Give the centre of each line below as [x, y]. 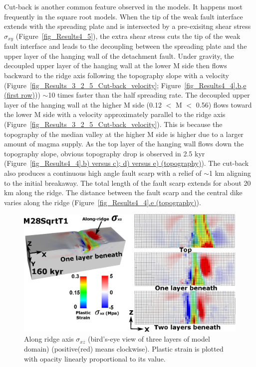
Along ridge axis [49, 339]
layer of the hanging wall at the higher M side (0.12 [83, 104]
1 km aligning [230, 173]
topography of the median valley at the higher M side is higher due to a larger [124, 134]
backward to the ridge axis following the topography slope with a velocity [117, 75]
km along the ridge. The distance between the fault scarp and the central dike [123, 192]
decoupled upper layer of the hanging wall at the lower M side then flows [116, 65]
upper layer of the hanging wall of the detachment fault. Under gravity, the [119, 56]
